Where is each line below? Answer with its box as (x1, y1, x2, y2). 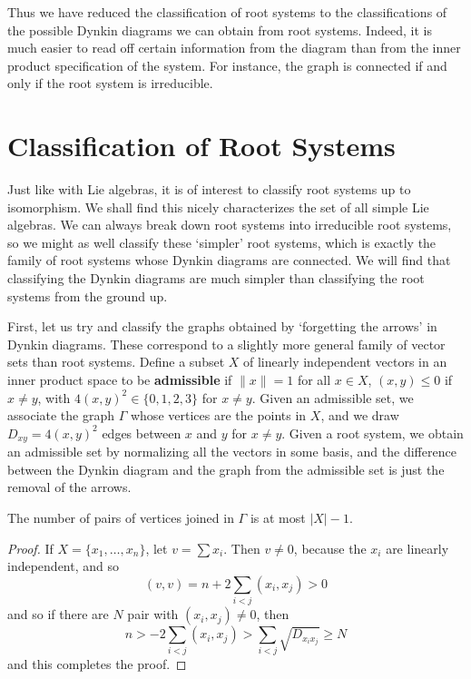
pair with (127, 605, 179, 624)
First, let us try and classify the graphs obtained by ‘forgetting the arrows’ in (7, 317, 437, 336)
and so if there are (7, 605, 109, 624)
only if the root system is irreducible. (7, 74, 213, 93)
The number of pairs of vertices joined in (7, 508, 234, 527)
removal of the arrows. (7, 477, 132, 497)
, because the (293, 538, 367, 557)
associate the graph (7, 406, 115, 425)
